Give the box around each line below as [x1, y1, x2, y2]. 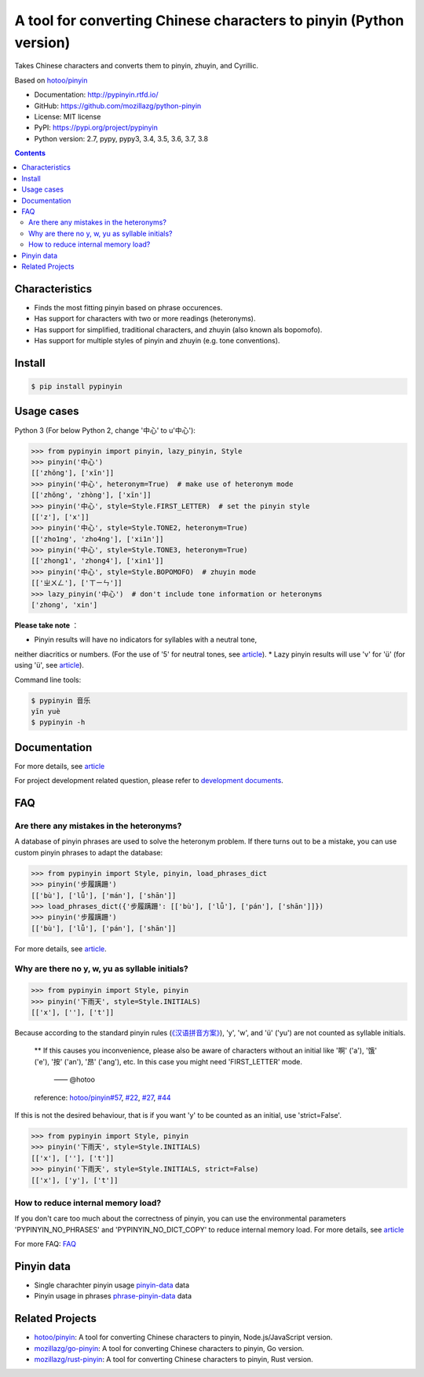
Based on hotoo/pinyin [14, 75, 88, 85]
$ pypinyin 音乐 [31, 696, 91, 705]
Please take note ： [14, 621, 79, 630]
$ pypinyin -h [31, 718, 86, 727]
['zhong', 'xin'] [31, 601, 98, 610]
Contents [14, 148, 46, 158]
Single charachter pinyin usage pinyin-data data [34, 1280, 190, 1290]
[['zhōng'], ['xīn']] [31, 468, 115, 478]
